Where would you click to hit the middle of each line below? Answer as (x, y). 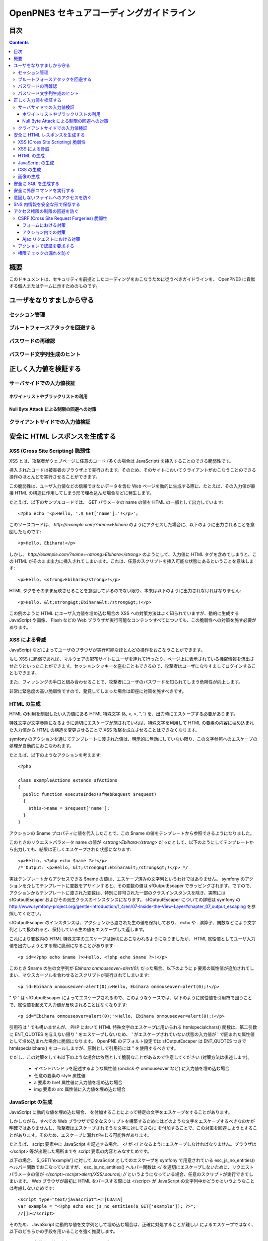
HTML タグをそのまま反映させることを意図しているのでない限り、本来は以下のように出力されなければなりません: (125, 591)
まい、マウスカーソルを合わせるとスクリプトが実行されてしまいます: (79, 975)
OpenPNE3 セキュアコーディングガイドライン (102, 13)
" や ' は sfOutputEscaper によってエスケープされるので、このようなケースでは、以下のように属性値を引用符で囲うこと (131, 998)
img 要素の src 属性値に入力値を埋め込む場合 (80, 1089)
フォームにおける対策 (44, 225)
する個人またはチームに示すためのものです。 (55, 286)
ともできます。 (24, 673)
